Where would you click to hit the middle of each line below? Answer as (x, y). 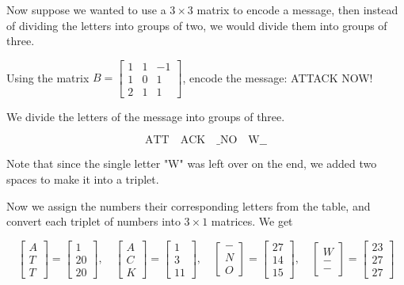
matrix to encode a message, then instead (297, 9)
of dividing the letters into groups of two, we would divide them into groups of (197, 25)
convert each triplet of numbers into (93, 221)
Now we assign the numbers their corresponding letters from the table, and (189, 205)
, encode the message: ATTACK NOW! (278, 77)
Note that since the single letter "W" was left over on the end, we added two (192, 163)
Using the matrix (48, 77)
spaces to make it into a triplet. (83, 179)
